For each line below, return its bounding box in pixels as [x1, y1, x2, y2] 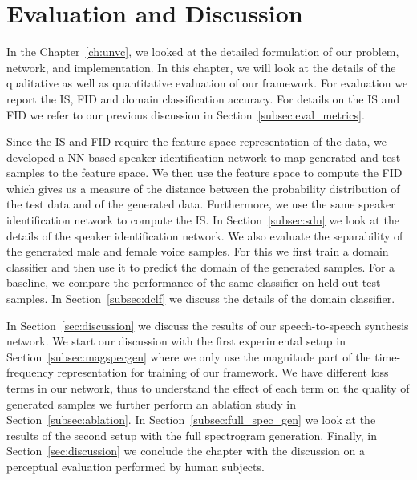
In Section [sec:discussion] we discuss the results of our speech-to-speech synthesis [6, 317, 409, 333]
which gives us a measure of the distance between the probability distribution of [6, 179, 400, 196]
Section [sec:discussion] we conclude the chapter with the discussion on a [6, 442, 366, 459]
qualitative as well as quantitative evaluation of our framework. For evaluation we [6, 75, 408, 91]
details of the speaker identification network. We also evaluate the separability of [6, 227, 403, 244]
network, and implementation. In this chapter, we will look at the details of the [6, 58, 396, 75]
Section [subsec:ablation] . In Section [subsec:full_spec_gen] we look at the [6, 411, 376, 428]
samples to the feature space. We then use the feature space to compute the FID [6, 164, 403, 181]
